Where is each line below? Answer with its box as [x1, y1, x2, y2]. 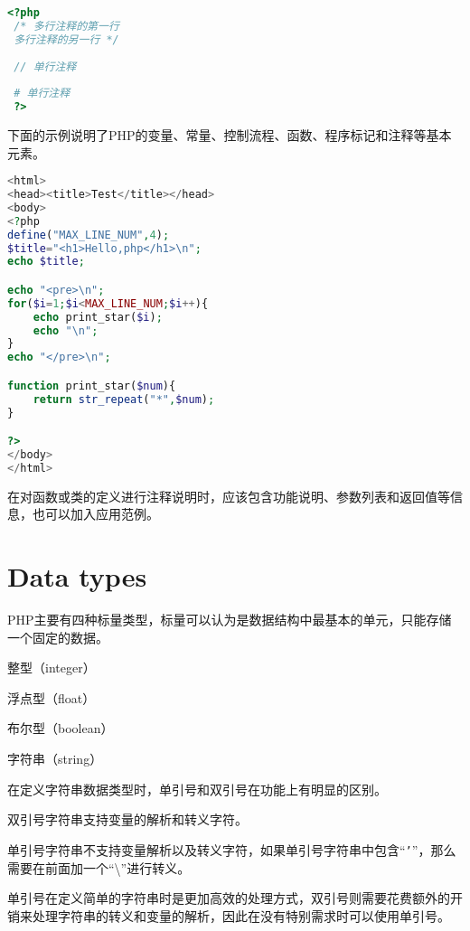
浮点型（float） [7, 688, 96, 707]
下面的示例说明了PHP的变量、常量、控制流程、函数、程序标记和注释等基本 [7, 126, 452, 144]
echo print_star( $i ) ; [33, 310, 163, 324]
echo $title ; [7, 255, 85, 268]
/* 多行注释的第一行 [14, 19, 119, 33]
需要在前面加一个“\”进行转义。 [7, 858, 191, 877]
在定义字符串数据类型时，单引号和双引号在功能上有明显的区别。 [7, 779, 387, 798]
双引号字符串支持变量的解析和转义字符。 [7, 810, 248, 829]
